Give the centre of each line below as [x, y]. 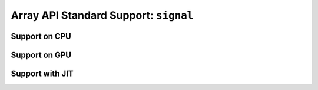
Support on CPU [41, 36]
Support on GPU [41, 55]
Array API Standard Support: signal [102, 15]
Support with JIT [42, 74]
